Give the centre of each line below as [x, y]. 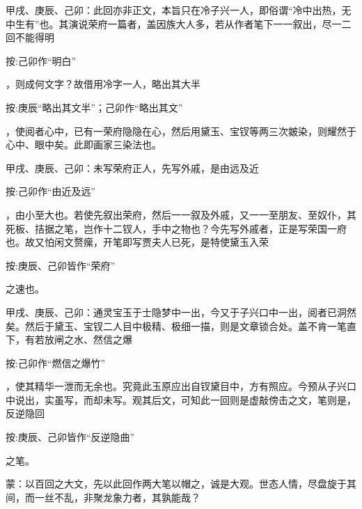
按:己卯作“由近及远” [51, 191]
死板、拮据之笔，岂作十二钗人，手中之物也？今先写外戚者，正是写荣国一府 [176, 228]
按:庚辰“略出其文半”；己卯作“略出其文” [94, 107]
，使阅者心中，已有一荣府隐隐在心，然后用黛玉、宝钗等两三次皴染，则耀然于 [181, 131]
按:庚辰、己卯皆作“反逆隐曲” [70, 437]
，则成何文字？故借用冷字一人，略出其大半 [103, 84]
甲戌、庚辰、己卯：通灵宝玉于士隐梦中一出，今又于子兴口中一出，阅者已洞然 [181, 312]
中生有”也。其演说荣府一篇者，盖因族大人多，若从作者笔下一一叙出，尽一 [174, 23]
